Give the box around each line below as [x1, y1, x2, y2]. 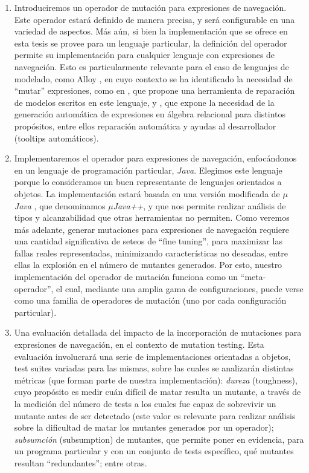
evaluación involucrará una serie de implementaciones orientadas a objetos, [14, 350, 291, 362]
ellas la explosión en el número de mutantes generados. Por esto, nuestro [14, 258, 282, 271]
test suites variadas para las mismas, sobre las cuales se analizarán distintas [14, 362, 294, 374]
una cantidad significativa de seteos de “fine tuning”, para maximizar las [14, 235, 282, 247]
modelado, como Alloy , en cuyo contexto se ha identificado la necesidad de [14, 72, 293, 85]
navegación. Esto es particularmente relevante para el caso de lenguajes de [14, 60, 289, 73]
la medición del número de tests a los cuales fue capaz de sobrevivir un [14, 397, 276, 409]
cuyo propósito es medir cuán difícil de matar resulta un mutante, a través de [14, 385, 301, 398]
